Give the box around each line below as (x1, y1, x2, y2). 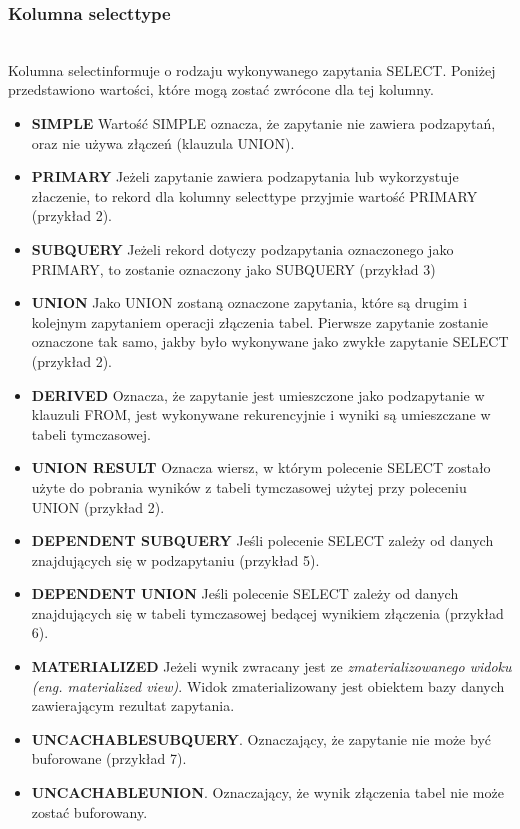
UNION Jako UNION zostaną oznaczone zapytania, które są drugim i (31, 292, 468, 313)
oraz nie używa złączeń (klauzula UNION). (31, 132, 295, 153)
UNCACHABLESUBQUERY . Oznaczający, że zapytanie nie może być (31, 728, 491, 749)
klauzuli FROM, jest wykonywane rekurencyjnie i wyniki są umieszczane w (31, 404, 491, 425)
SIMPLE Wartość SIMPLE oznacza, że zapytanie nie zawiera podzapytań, (31, 113, 496, 133)
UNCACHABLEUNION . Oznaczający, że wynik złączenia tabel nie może (31, 782, 504, 803)
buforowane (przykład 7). (31, 748, 187, 769)
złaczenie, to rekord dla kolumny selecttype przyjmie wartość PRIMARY (31, 185, 478, 206)
